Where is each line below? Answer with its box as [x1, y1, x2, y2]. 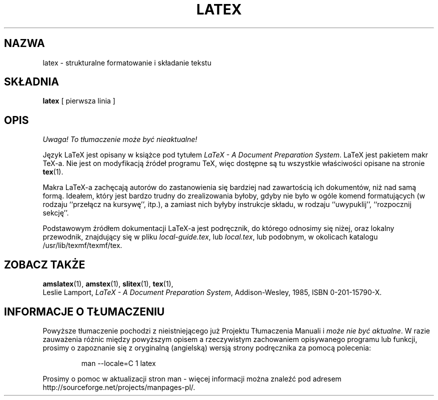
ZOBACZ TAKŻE [4, 258, 85, 271]
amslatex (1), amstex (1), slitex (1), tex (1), [42, 279, 173, 288]
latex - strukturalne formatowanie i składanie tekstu [42, 58, 211, 67]
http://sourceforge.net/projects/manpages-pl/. [42, 382, 195, 391]
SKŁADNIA [4, 75, 59, 88]
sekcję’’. [42, 208, 69, 217]
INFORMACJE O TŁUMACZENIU [4, 305, 165, 318]
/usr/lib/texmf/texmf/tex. [42, 241, 122, 250]
